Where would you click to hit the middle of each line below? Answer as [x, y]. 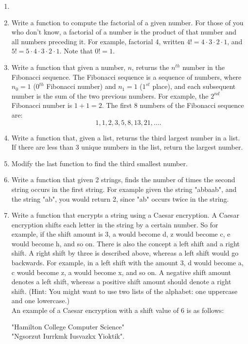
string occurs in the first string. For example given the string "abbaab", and [124, 189]
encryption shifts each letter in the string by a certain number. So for [115, 224]
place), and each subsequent [194, 86]
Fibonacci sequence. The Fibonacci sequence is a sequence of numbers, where [126, 77]
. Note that [76, 51]
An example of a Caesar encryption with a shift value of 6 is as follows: [118, 310]
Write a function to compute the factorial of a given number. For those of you [127, 22]
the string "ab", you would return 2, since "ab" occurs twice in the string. [120, 198]
